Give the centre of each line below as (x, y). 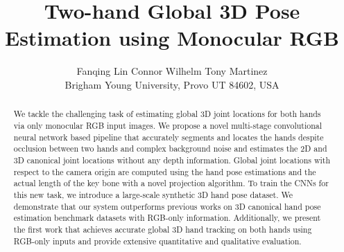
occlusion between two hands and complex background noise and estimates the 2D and (170, 148)
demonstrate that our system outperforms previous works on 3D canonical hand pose (167, 206)
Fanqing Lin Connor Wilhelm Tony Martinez (172, 71)
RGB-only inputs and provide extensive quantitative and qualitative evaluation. (157, 241)
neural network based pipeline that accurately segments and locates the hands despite (169, 137)
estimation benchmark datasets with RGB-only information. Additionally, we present (167, 218)
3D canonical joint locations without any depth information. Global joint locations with (172, 160)
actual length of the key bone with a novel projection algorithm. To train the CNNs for (171, 183)
